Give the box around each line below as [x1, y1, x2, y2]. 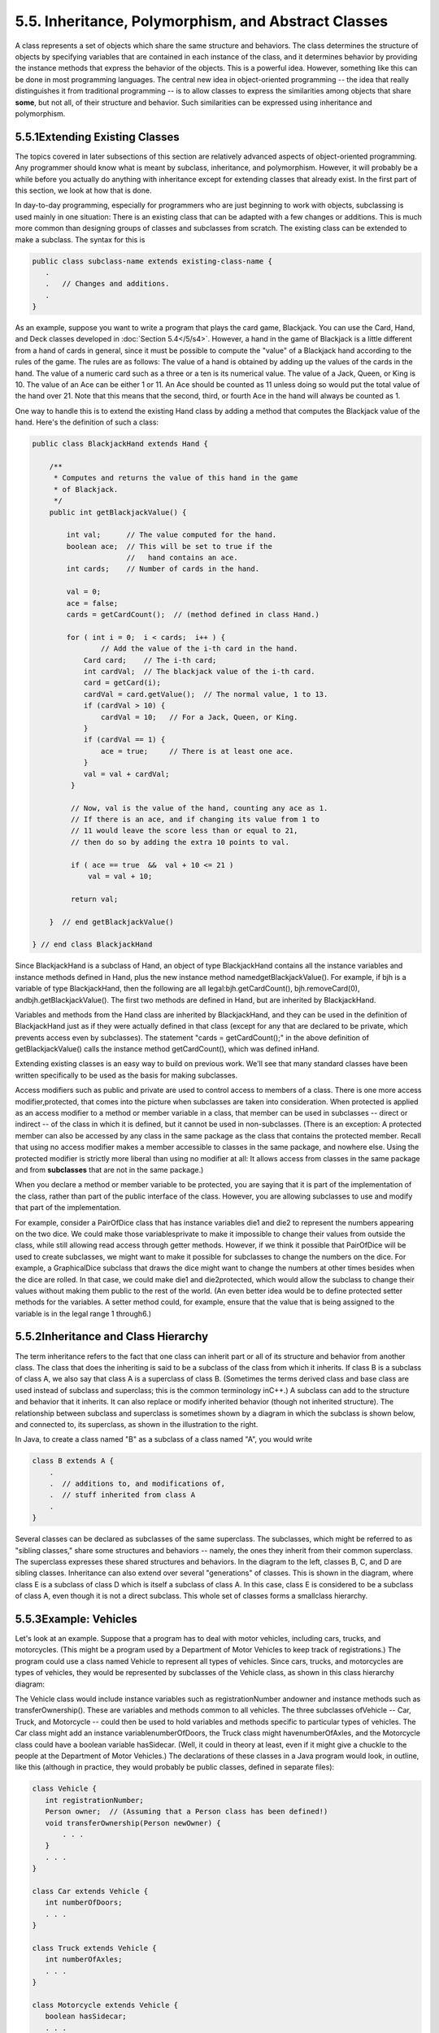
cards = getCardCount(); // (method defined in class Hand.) [66, 610, 320, 620]
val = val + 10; [88, 872, 153, 882]
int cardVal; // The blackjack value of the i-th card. [83, 667, 315, 676]
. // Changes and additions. [45, 279, 170, 289]
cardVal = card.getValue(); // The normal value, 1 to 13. [83, 690, 328, 699]
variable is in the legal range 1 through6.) [15, 1308, 152, 1318]
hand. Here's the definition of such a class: [15, 417, 159, 427]
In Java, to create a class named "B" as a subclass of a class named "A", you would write [15, 1434, 313, 1444]
